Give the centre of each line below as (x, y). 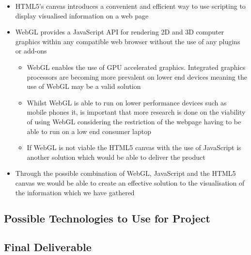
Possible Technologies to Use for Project (107, 218)
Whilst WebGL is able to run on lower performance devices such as (127, 102)
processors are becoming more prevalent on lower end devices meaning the (137, 76)
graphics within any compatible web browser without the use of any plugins (128, 41)
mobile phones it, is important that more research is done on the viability (136, 112)
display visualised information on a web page (82, 15)
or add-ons (31, 51)
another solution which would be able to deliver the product (116, 157)
